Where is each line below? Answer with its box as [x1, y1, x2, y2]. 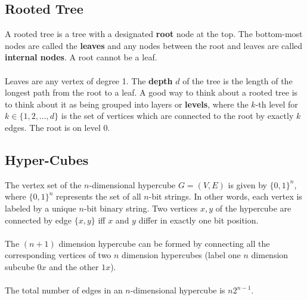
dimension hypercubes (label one [122, 249, 241, 261]
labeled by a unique [5, 201, 76, 214]
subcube [5, 260, 35, 273]
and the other [49, 260, 99, 273]
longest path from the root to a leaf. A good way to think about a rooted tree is [5, 86, 298, 99]
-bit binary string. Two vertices [83, 201, 198, 214]
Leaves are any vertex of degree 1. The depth [5, 74, 173, 87]
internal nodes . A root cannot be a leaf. [5, 51, 157, 63]
